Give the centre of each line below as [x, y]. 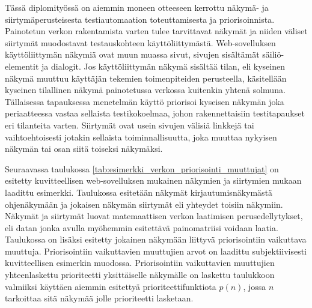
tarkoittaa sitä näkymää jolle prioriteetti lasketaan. [99, 298]
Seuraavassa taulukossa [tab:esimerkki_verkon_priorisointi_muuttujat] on [142, 168]
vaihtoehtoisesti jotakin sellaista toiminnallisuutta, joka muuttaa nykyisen [141, 137]
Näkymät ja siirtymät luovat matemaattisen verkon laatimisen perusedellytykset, [154, 216]
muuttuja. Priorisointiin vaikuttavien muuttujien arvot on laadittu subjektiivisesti [156, 251]
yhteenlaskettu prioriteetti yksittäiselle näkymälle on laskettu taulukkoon [140, 275]
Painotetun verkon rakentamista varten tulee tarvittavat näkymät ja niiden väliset [156, 31]
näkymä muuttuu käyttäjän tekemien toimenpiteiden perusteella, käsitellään [146, 78]
